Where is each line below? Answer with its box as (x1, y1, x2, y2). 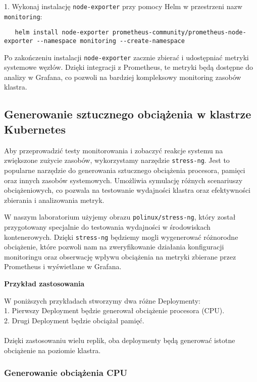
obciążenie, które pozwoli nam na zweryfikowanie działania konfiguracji (4, 241, 224, 252)
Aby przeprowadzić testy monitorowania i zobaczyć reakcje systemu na (4, 145, 223, 155)
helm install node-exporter (15, 29, 109, 36)
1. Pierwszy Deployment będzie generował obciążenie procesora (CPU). (4, 305, 225, 316)
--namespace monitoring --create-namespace (36, 37, 185, 45)
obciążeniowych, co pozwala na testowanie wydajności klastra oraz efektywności (4, 185, 251, 195)
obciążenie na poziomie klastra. (4, 345, 101, 355)
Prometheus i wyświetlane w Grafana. (4, 261, 122, 272)
